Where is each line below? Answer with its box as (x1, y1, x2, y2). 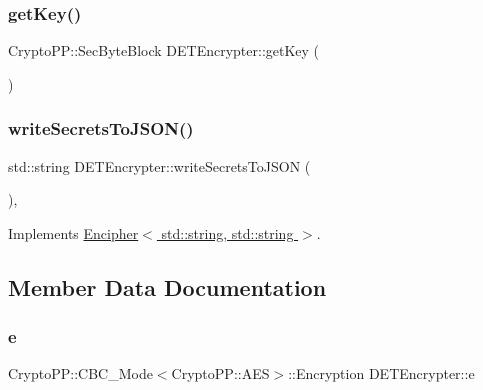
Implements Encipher (8, 222, 139, 243)
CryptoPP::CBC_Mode (8, 363, 153, 384)
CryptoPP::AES (171, 363, 270, 384)
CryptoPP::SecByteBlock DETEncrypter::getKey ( (8, 40, 320, 61)
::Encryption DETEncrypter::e (288, 363, 475, 384)
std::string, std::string (161, 222, 294, 243)
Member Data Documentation (8, 271, 327, 302)
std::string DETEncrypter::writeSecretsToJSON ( (8, 155, 311, 176)
